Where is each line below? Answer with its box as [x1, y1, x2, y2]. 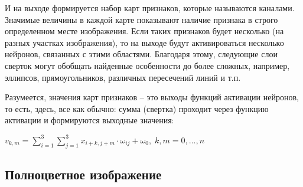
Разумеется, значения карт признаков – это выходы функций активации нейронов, [5, 91, 299, 103]
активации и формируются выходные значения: [5, 114, 174, 126]
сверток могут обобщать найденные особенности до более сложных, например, [5, 59, 290, 71]
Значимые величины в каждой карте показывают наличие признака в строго [5, 13, 278, 25]
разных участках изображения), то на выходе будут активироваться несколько [5, 36, 284, 48]
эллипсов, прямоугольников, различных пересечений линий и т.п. [5, 71, 241, 83]
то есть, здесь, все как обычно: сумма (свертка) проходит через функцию [5, 102, 269, 114]
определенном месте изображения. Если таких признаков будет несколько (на [5, 25, 284, 37]
